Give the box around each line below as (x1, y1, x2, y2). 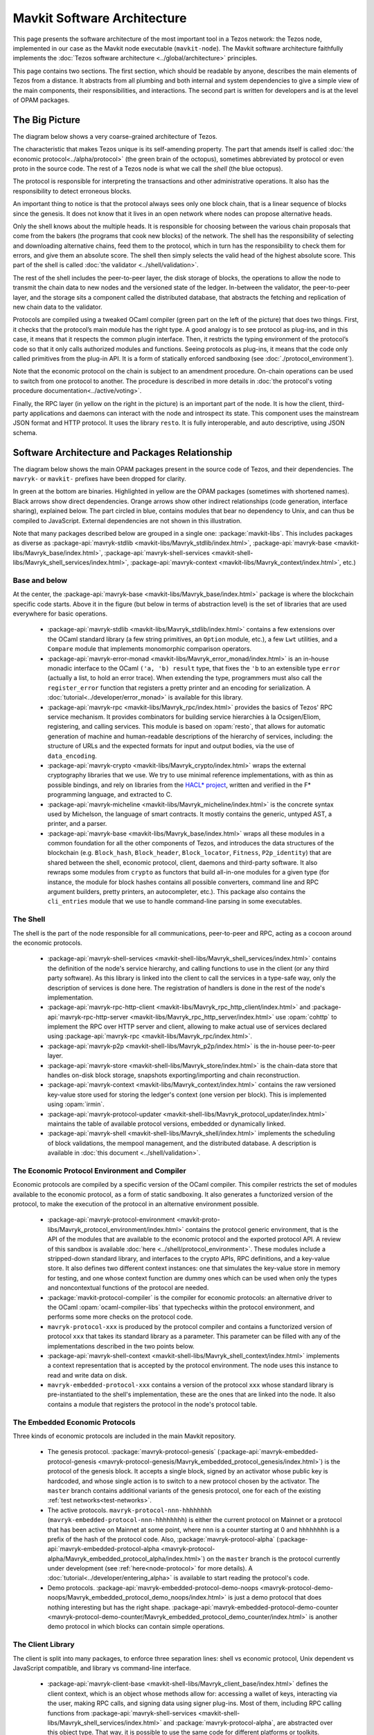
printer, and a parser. (47, 820, 107, 828)
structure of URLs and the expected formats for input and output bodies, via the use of (47, 742, 294, 750)
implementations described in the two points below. (47, 1342, 195, 1350)
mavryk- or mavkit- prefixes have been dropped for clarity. (12, 475, 186, 483)
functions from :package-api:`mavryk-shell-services (47, 1709, 197, 1717)
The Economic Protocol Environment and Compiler (12, 1166, 186, 1176)
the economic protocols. (12, 938, 82, 947)
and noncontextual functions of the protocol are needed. (47, 1284, 209, 1292)
